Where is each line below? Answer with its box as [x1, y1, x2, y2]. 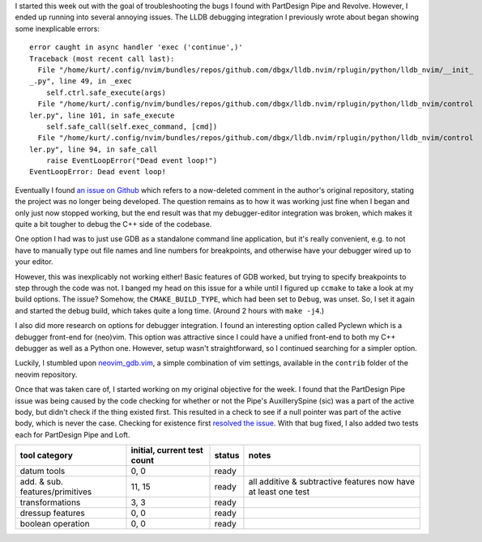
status [214, 450, 240, 461]
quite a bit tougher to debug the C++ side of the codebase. [15, 220, 212, 229]
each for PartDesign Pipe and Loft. [15, 429, 130, 439]
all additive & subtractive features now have [248, 476, 416, 488]
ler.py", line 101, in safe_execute [29, 110, 175, 120]
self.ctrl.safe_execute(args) [45, 87, 166, 97]
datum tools [19, 466, 66, 477]
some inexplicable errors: [15, 23, 100, 33]
